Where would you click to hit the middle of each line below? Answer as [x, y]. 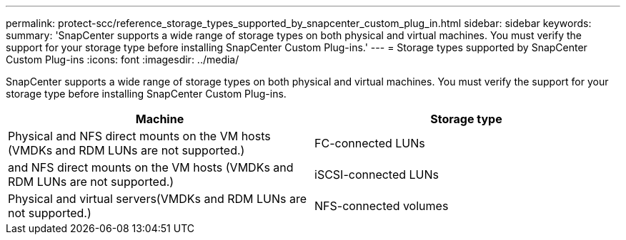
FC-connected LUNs [370, 143]
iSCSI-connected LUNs [377, 174]
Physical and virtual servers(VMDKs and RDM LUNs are [157, 199]
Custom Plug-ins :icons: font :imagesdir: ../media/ [123, 59]
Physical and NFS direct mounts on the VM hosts [139, 136]
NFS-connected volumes [382, 206]
